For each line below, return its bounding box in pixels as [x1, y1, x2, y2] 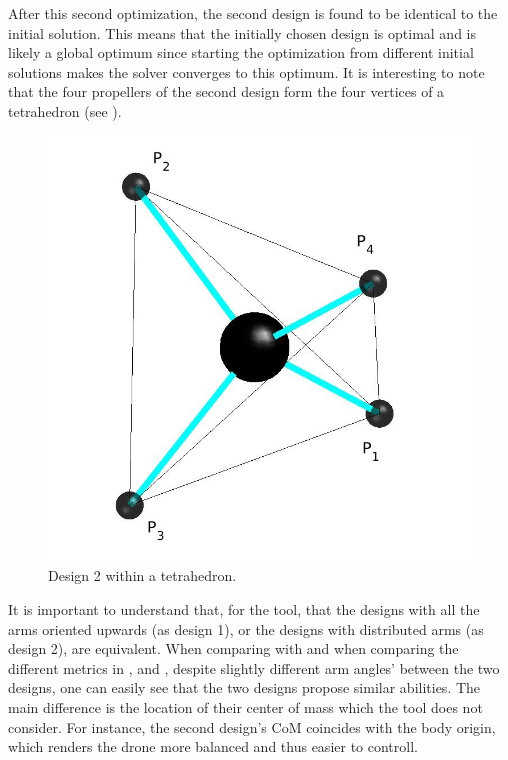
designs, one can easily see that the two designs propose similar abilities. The [8, 677, 481, 698]
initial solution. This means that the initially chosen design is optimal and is [8, 22, 477, 43]
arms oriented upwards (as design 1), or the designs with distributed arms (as [8, 618, 484, 639]
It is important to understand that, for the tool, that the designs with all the [8, 599, 480, 620]
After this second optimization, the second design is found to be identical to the [8, 3, 498, 23]
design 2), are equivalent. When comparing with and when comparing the [8, 638, 459, 659]
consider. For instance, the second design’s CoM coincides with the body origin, [8, 716, 496, 737]
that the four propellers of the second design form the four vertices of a [8, 81, 445, 102]
